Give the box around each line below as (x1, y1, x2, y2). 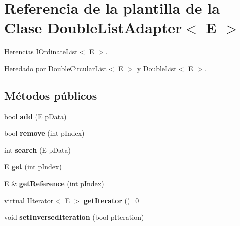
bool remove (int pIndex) (4, 128, 85, 138)
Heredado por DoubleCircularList (4, 63, 107, 73)
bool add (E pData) (4, 111, 67, 121)
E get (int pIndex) (4, 161, 62, 172)
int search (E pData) (4, 144, 71, 155)
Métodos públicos (4, 87, 97, 103)
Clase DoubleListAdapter (4, 17, 182, 38)
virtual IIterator (4, 195, 54, 205)
